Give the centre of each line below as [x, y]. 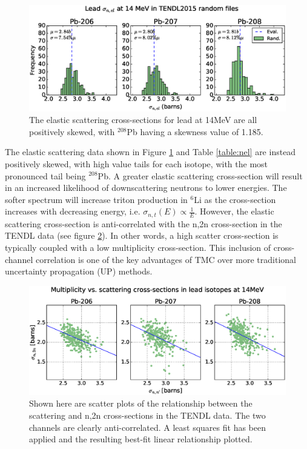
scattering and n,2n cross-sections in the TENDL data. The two [147, 415]
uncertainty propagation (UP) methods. [79, 271]
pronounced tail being [45, 175]
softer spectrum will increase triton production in [96, 199]
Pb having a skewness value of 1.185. [195, 131]
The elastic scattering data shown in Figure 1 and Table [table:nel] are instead [150, 152]
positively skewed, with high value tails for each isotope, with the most [137, 163]
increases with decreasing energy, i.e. [73, 211]
